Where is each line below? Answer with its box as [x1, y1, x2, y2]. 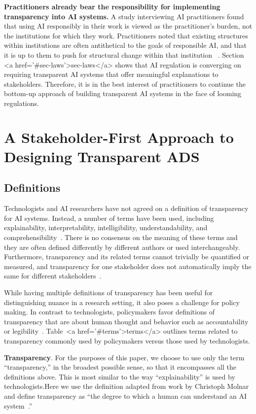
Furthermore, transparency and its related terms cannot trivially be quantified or [4, 251, 250, 262]
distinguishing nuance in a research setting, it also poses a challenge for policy [4, 297, 240, 307]
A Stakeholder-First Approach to [4, 127, 234, 147]
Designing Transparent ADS [4, 146, 200, 166]
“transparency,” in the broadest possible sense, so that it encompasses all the [4, 362, 237, 372]
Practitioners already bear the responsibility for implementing [4, 1, 220, 11]
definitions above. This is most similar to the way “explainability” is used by [4, 371, 235, 381]
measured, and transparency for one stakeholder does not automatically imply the [4, 261, 252, 271]
